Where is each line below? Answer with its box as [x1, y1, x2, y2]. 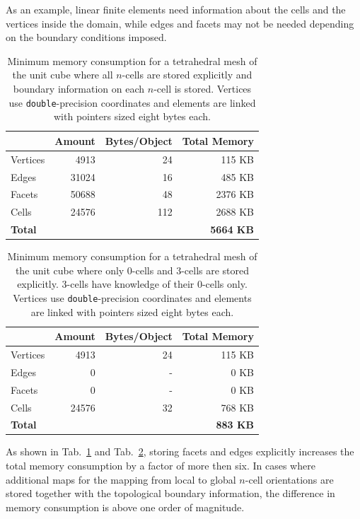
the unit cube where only [15, 262, 124, 277]
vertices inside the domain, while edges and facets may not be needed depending [6, 16, 354, 30]
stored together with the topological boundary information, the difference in [6, 486, 335, 501]
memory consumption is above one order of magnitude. [6, 499, 245, 514]
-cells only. [202, 276, 248, 291]
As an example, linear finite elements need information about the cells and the [6, 2, 346, 16]
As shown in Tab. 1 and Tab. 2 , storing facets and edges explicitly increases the [6, 444, 354, 459]
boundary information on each [13, 81, 145, 95]
